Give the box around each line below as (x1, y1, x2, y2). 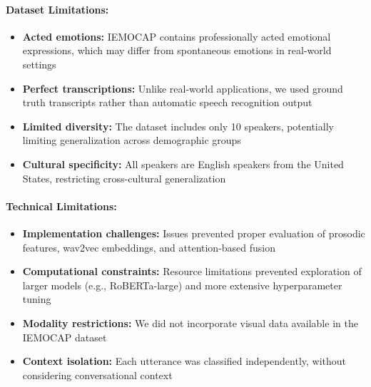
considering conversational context (22, 367, 173, 382)
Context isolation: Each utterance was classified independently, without (22, 354, 347, 368)
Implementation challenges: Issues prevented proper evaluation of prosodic (22, 225, 365, 240)
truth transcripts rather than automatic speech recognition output (22, 95, 312, 110)
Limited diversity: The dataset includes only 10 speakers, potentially (22, 118, 334, 133)
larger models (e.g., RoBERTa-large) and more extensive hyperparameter (22, 277, 342, 292)
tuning (22, 291, 51, 306)
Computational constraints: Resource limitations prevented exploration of (22, 264, 362, 279)
